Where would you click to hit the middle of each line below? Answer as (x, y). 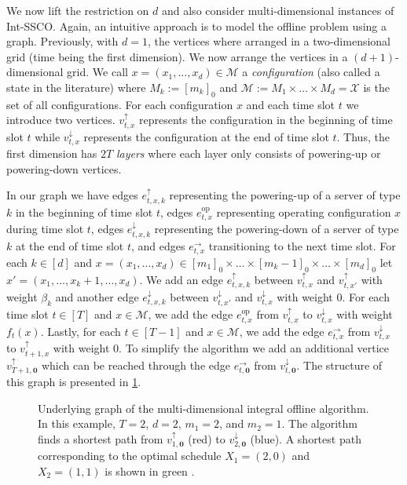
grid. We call (97, 72)
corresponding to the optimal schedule (130, 456)
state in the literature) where (76, 87)
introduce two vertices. (61, 120)
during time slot (45, 229)
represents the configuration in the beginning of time (266, 120)
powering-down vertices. (64, 168)
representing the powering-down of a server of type (277, 229)
